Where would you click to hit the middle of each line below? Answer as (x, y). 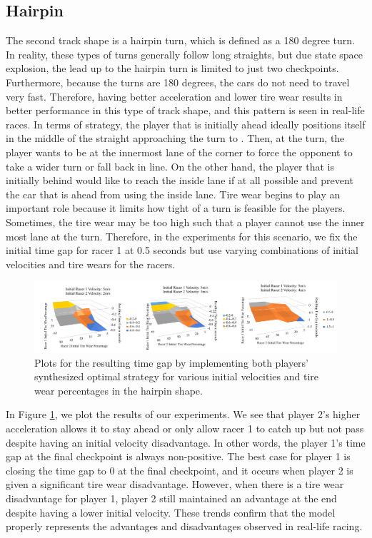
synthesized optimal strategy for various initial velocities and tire (176, 376)
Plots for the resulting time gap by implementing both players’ (172, 362)
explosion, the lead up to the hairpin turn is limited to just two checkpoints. (172, 68)
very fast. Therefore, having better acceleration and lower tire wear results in (174, 96)
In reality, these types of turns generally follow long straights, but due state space (185, 54)
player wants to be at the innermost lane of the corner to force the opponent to (179, 152)
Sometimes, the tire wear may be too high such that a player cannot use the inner (185, 222)
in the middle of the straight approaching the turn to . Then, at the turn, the (175, 138)
